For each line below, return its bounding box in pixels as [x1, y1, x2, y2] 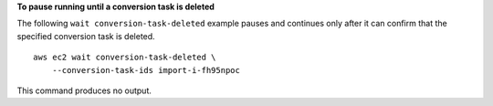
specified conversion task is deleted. [16, 30, 155, 41]
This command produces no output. [16, 85, 152, 96]
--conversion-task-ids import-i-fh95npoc [51, 65, 241, 75]
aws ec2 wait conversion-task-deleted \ [33, 52, 216, 63]
